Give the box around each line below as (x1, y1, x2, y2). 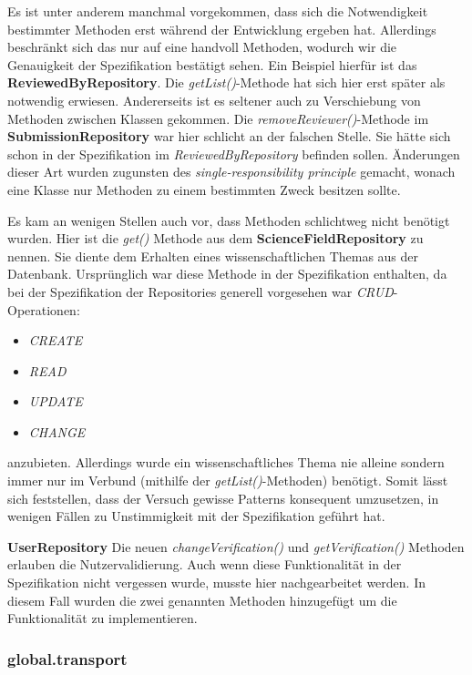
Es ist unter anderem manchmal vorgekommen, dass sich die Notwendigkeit (7, 2, 428, 20)
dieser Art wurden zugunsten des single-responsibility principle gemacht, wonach (7, 162, 456, 181)
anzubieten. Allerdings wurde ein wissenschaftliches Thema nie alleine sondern (7, 453, 445, 472)
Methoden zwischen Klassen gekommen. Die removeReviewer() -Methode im (7, 108, 429, 128)
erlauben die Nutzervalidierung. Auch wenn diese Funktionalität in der (7, 555, 402, 574)
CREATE (28, 331, 83, 350)
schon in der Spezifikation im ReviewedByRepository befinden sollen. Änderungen (7, 144, 460, 163)
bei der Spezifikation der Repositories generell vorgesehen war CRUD (7, 281, 394, 301)
